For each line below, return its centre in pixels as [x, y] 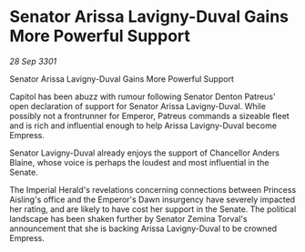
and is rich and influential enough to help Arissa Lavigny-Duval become [143, 126]
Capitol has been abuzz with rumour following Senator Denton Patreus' [142, 96]
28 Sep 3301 [33, 61]
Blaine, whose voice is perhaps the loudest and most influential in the [139, 162]
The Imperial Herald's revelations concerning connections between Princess [153, 189]
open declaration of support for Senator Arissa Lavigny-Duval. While [138, 106]
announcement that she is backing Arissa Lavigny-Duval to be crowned [143, 228]
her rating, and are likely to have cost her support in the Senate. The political [153, 209]
